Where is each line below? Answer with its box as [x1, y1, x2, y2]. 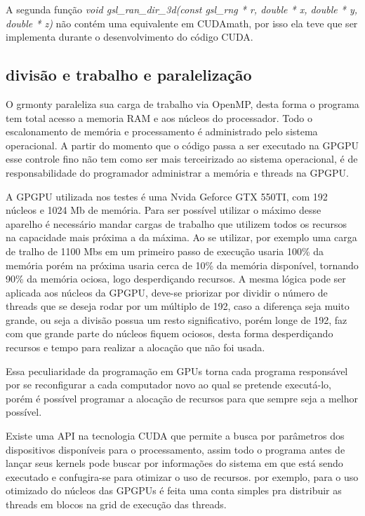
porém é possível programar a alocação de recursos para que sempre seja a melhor [6, 391, 359, 405]
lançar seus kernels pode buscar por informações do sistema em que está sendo [6, 456, 343, 470]
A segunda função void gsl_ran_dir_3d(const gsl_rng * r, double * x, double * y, [6, 2, 358, 16]
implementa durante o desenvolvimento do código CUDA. [6, 29, 253, 44]
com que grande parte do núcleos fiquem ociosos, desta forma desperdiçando [6, 326, 333, 341]
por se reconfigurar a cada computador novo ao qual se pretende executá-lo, [6, 377, 331, 392]
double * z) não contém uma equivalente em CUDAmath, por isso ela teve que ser [6, 15, 358, 30]
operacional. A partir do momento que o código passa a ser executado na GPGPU [6, 137, 359, 152]
